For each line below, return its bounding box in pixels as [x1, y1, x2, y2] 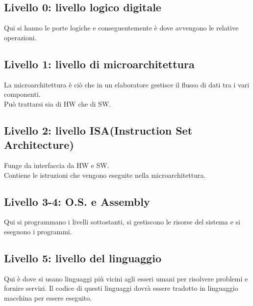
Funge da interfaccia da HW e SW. [4, 160, 109, 170]
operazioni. [4, 32, 37, 42]
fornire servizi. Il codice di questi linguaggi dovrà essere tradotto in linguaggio [4, 283, 238, 293]
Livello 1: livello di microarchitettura [4, 56, 195, 71]
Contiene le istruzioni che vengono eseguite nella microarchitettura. [4, 169, 206, 180]
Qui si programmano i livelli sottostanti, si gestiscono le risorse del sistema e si [4, 217, 240, 227]
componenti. [4, 89, 41, 99]
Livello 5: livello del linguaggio [4, 250, 161, 265]
